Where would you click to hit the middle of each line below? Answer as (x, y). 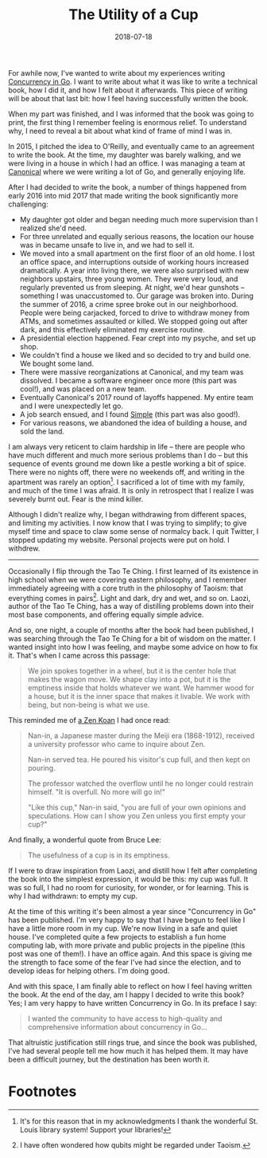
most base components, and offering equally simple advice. (106, 614)
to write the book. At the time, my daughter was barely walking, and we (125, 155)
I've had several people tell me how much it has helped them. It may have (128, 1051)
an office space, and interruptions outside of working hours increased (134, 261)
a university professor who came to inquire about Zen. (116, 744)
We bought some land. (56, 363)
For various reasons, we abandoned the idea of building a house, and (133, 422)
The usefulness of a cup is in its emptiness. (99, 855)
